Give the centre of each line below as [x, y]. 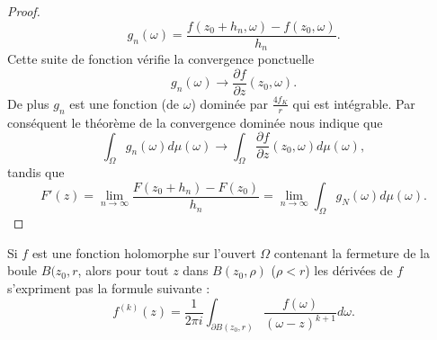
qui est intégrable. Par [354, 103]
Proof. [24, 11]
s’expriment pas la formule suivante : [109, 288]
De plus [28, 103]
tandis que [36, 172]
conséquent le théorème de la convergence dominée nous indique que [195, 122]
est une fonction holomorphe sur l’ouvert [144, 252]
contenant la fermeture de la [352, 252]
